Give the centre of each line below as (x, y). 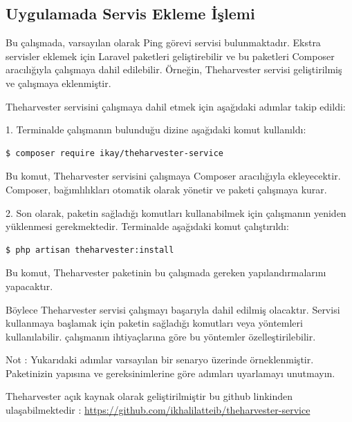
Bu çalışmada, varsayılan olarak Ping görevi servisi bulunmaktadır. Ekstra (163, 42)
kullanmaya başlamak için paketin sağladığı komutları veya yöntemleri (154, 323)
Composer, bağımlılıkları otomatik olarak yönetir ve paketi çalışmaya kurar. (166, 189)
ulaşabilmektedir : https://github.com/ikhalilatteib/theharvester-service (158, 410)
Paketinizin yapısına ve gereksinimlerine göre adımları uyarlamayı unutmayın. (170, 373)
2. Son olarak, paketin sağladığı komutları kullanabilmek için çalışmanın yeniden (176, 212)
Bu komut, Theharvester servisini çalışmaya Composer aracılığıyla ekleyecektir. (173, 176)
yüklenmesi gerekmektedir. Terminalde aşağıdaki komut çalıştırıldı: (147, 226)
